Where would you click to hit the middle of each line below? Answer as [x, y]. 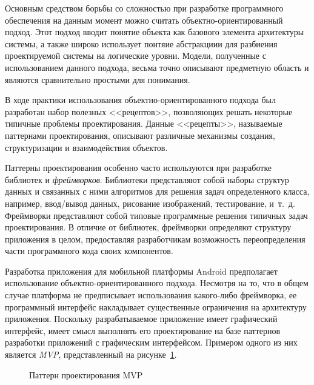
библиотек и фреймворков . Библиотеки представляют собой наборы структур [147, 179]
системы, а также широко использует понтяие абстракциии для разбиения [141, 43]
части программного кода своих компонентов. [89, 251]
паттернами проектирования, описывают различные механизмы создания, [140, 135]
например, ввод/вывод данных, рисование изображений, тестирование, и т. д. [150, 203]
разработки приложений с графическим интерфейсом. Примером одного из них [151, 342]
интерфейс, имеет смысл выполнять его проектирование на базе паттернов [143, 330]
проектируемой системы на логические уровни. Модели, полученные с [135, 55]
